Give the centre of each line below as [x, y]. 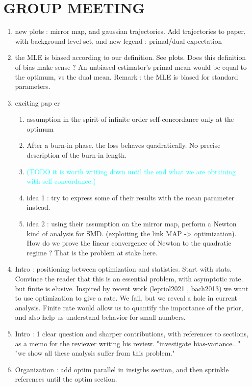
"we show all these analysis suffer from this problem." [95, 353]
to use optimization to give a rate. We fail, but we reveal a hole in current [126, 298]
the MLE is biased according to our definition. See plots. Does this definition [130, 57]
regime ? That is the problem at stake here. [92, 252]
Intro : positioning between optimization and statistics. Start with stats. [123, 269]
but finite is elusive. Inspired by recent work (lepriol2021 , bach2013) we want [132, 288]
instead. [38, 207]
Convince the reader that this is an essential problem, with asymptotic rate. [129, 278]
